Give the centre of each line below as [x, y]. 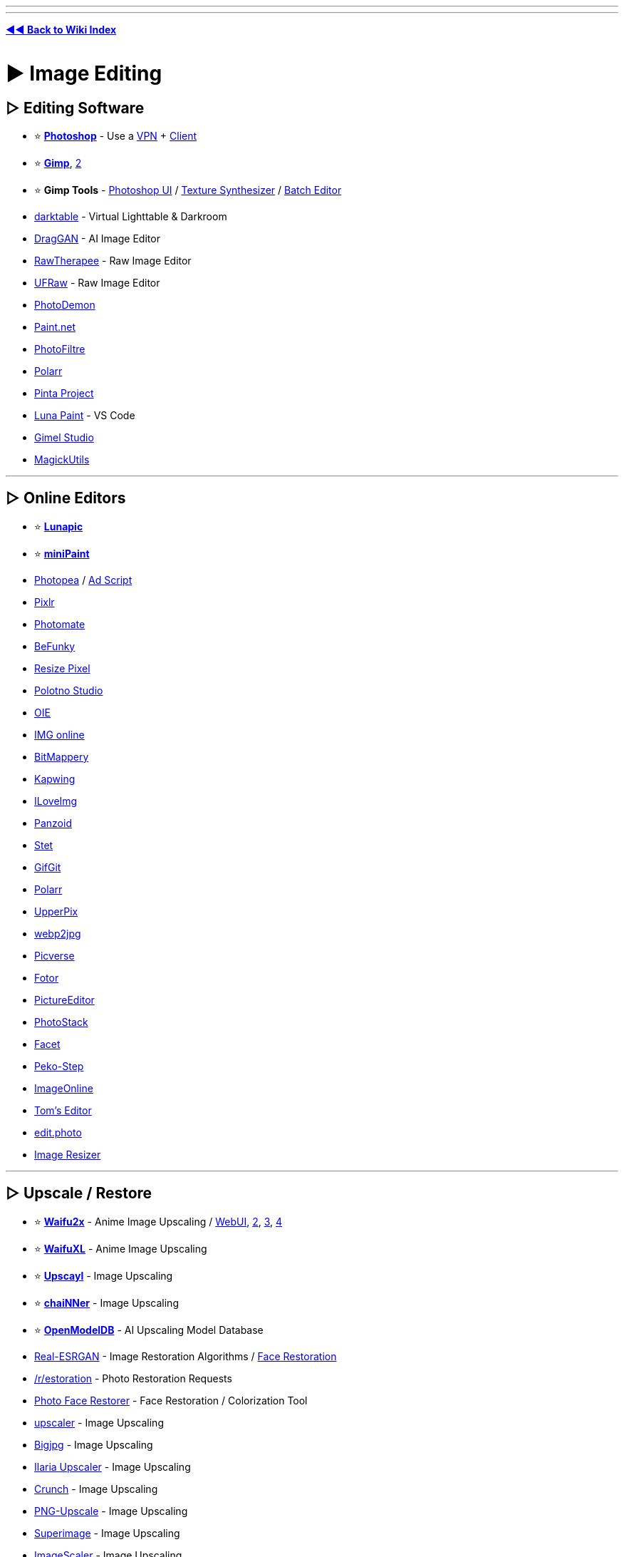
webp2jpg [58, 933]
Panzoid [53, 823]
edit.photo [58, 1132]
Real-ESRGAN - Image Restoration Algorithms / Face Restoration [186, 1356]
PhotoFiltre [60, 349]
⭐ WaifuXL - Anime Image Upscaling [121, 1248]
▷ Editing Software [75, 108]
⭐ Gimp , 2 [58, 163]
